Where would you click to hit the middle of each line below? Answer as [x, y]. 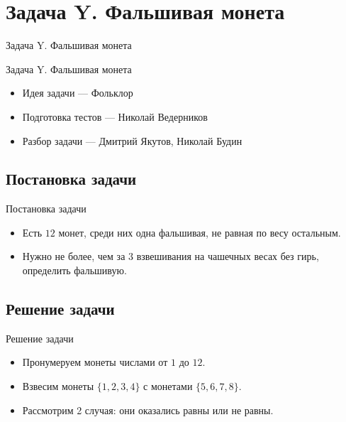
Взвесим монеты [58, 386]
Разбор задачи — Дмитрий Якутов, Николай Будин [132, 140]
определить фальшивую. [74, 270]
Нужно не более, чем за [74, 256]
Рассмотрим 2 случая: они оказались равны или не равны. [148, 410]
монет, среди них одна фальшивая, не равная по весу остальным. [200, 232]
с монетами [168, 386]
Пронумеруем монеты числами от [95, 362]
